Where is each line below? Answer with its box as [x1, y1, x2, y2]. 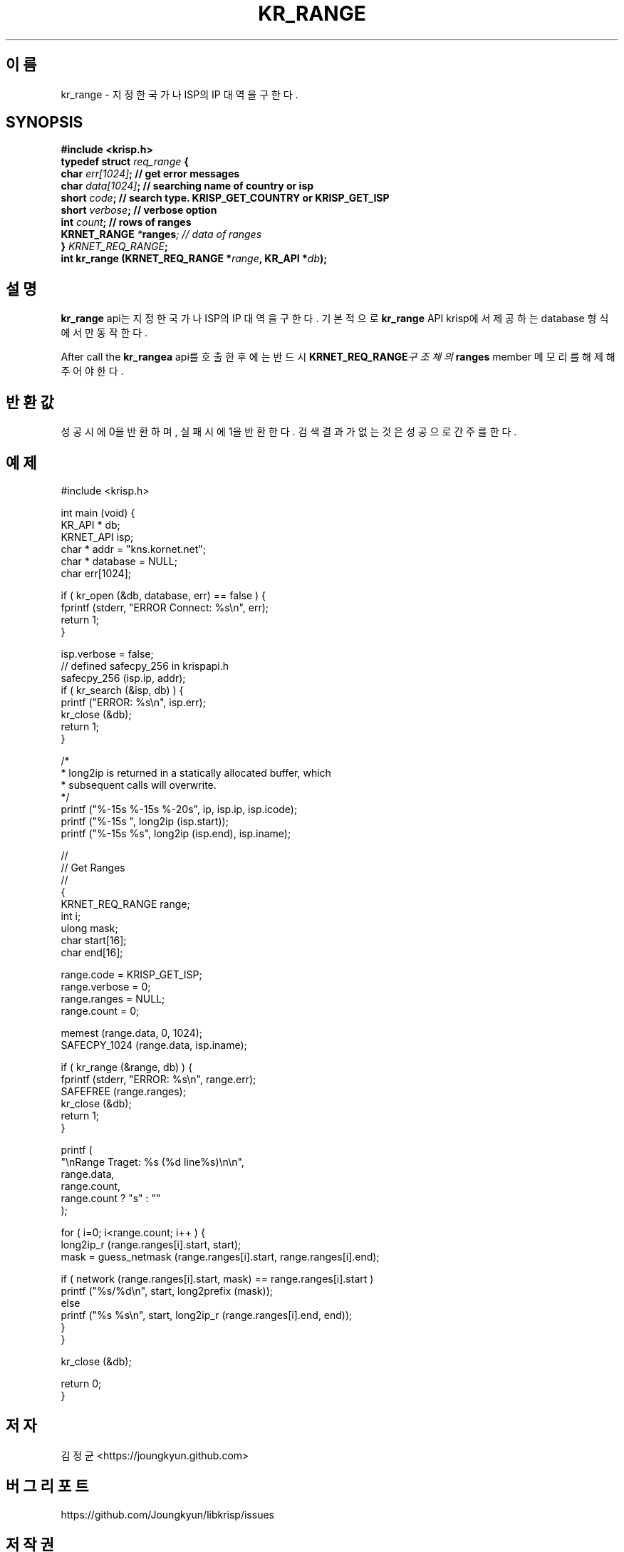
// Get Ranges [61, 861, 125, 874]
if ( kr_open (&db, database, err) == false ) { [61, 589, 266, 601]
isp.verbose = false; [61, 647, 154, 660]
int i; [61, 909, 81, 922]
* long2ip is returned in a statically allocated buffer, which [61, 766, 331, 779]
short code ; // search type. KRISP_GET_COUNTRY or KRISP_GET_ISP [61, 192, 390, 205]
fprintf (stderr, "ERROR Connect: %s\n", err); [61, 601, 269, 614]
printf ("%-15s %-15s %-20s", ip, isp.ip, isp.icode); [61, 802, 298, 815]
